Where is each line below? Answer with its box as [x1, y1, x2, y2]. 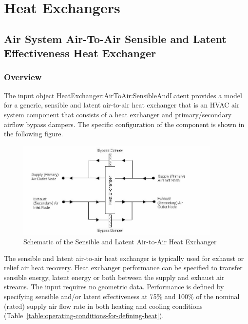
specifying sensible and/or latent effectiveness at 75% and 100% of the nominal [4, 291, 240, 301]
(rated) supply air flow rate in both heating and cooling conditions [4, 301, 203, 311]
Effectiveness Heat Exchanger [4, 45, 156, 61]
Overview [4, 71, 42, 83]
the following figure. [4, 129, 63, 139]
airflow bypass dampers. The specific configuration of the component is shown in [4, 119, 245, 129]
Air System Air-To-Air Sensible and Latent [4, 31, 227, 46]
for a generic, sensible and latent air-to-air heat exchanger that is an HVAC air [4, 100, 240, 110]
